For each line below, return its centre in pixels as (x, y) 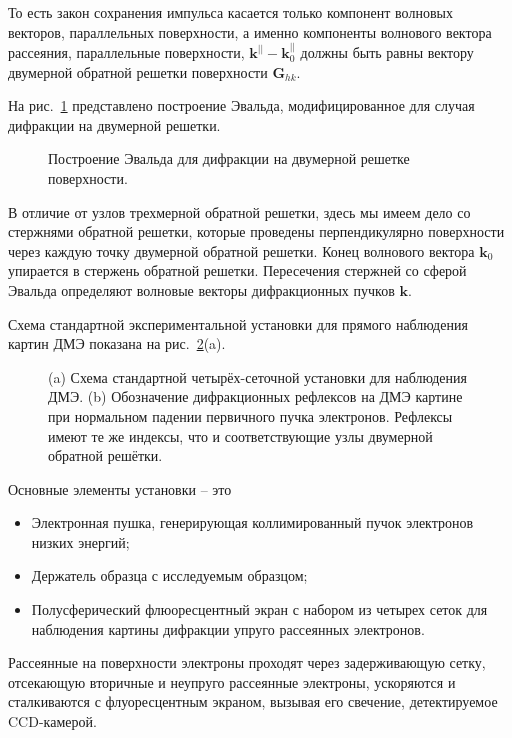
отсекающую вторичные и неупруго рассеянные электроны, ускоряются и (232, 681)
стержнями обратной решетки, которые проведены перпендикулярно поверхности (256, 231)
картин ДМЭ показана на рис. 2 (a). (117, 343)
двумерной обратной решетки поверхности (138, 71)
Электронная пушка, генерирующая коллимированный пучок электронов (252, 522)
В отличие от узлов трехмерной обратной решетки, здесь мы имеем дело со (239, 211)
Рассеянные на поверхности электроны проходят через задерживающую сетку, (247, 662)
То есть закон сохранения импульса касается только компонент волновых (230, 12)
